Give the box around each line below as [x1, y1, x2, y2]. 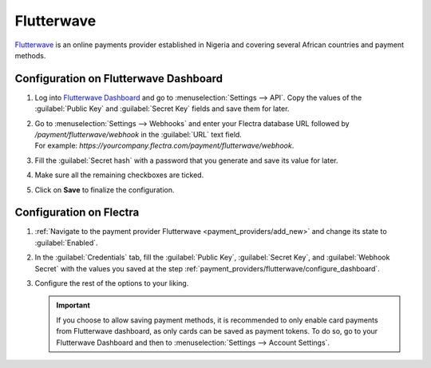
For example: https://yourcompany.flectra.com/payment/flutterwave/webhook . [34, 140, 295, 151]
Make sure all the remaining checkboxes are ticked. [34, 170, 204, 180]
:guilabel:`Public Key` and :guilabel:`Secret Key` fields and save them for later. [34, 104, 290, 113]
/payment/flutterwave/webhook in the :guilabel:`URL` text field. [34, 130, 243, 140]
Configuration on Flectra [14, 206, 140, 220]
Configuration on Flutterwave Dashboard [14, 72, 223, 85]
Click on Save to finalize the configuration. [34, 184, 175, 195]
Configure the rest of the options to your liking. [34, 279, 189, 288]
